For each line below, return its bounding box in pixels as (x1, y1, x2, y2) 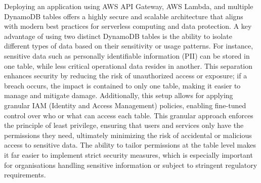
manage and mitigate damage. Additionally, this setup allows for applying (4, 90, 233, 101)
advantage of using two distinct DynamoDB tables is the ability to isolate (4, 30, 232, 41)
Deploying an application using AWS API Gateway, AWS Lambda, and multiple (4, 1, 253, 11)
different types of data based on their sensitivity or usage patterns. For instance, (4, 40, 253, 51)
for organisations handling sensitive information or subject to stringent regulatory (4, 159, 257, 170)
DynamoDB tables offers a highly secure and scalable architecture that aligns (4, 11, 243, 21)
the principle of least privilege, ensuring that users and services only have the (4, 120, 244, 130)
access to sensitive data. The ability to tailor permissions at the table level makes (4, 140, 256, 150)
